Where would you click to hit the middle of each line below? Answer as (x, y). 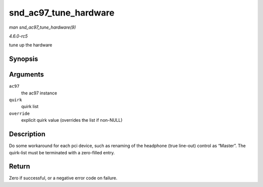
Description (27, 134)
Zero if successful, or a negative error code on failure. (63, 178)
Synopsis (24, 59)
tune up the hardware (31, 45)
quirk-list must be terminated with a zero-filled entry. (62, 152)
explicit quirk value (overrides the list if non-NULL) (72, 120)
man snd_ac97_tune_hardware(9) (43, 27)
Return (19, 166)
